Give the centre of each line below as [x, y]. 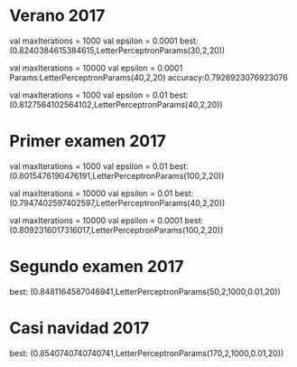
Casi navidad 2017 [79, 328]
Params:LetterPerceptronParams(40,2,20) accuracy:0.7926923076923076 [149, 77]
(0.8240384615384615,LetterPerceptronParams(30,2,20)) [117, 50]
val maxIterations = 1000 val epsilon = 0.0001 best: [104, 41]
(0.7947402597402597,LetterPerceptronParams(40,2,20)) [117, 202]
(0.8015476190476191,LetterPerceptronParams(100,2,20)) [117, 175]
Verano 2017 [57, 16]
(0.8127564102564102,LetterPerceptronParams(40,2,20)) [116, 104]
